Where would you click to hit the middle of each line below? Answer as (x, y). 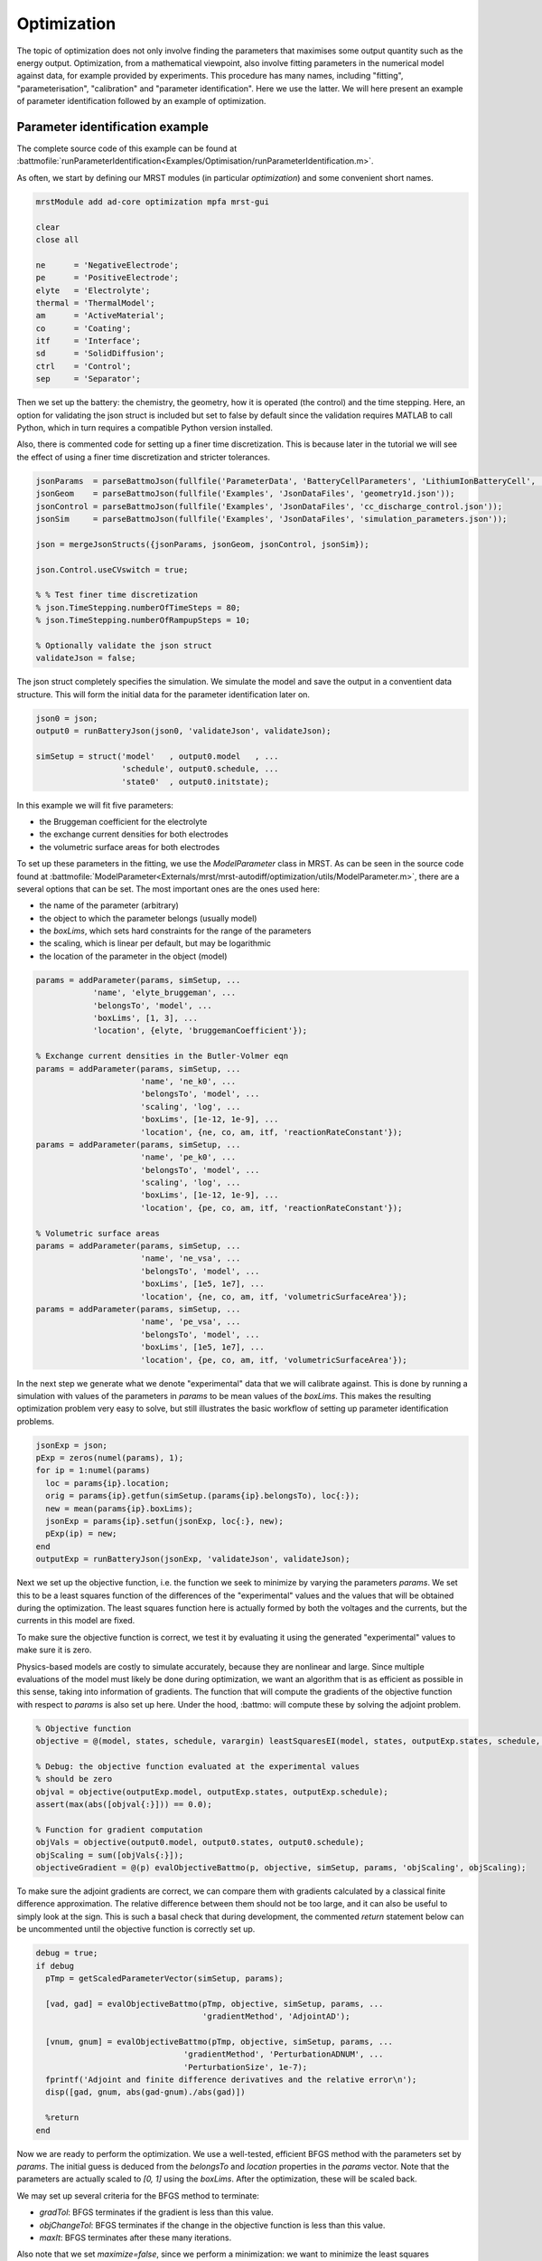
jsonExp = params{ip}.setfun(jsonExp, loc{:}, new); (164, 1521)
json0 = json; (67, 718)
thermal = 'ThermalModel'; (95, 303)
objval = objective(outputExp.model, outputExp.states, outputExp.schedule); (212, 1792)
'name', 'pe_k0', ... (188, 1157)
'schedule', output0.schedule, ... (200, 769)
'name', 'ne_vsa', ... (191, 1258)
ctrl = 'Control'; (84, 366)
